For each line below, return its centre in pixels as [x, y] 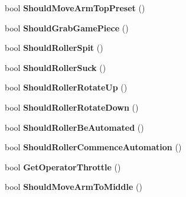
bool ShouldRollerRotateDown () [72, 107]
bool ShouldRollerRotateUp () [66, 87]
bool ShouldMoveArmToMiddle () [74, 187]
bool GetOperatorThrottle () [63, 167]
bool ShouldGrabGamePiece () [67, 28]
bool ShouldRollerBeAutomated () [74, 127]
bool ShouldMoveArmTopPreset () [75, 8]
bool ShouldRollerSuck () [56, 67]
